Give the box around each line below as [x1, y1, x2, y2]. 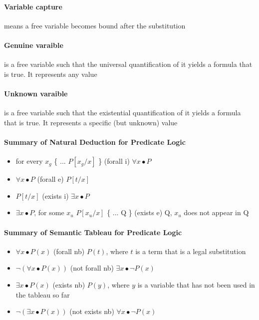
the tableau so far [15, 289, 70, 300]
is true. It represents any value [4, 68, 97, 79]
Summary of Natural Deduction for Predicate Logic [4, 136, 186, 147]
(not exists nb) [69, 306, 114, 317]
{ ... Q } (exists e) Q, [107, 207, 172, 218]
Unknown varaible [4, 88, 68, 98]
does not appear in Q [184, 207, 249, 218]
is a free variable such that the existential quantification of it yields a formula [4, 107, 241, 118]
